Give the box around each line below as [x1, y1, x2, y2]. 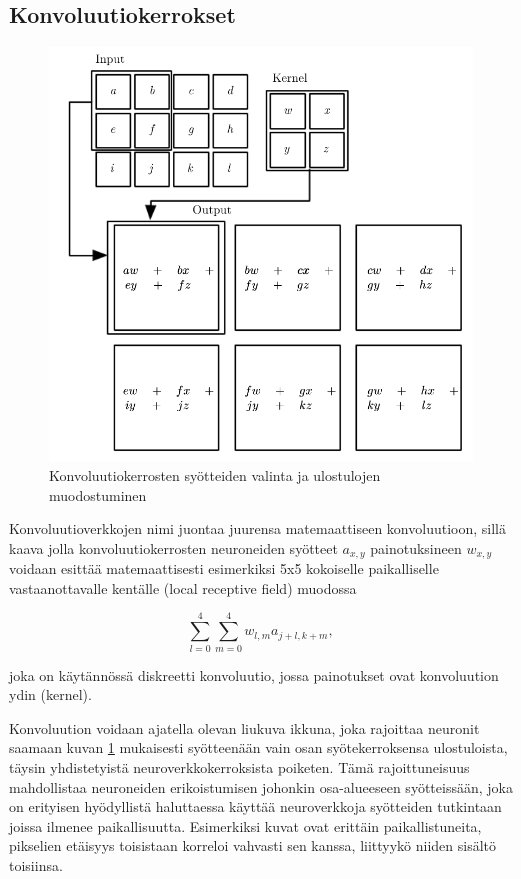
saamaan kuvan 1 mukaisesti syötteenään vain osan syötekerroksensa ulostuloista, [9, 737, 508, 758]
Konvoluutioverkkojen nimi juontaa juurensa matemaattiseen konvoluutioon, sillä [9, 518, 506, 539]
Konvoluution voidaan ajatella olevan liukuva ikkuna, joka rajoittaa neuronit [9, 717, 480, 738]
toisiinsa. [9, 854, 63, 875]
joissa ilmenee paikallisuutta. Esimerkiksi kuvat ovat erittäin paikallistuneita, [9, 815, 482, 836]
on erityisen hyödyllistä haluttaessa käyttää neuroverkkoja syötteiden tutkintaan [9, 796, 502, 817]
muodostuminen [49, 484, 147, 505]
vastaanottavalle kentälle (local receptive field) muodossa [9, 577, 357, 598]
